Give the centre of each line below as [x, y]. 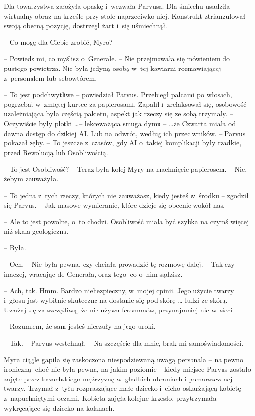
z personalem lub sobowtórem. [50, 78]
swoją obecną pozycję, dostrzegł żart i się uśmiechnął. [86, 25]
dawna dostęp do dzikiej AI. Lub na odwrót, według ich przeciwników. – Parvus [125, 133]
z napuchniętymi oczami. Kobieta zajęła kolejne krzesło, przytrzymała [110, 398]
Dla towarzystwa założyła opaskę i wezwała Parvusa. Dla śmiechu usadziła [117, 6]
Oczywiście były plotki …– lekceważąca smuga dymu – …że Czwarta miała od [120, 123]
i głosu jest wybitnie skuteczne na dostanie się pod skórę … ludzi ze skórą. [116, 300]
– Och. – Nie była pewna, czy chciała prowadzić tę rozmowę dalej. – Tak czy [119, 264]
